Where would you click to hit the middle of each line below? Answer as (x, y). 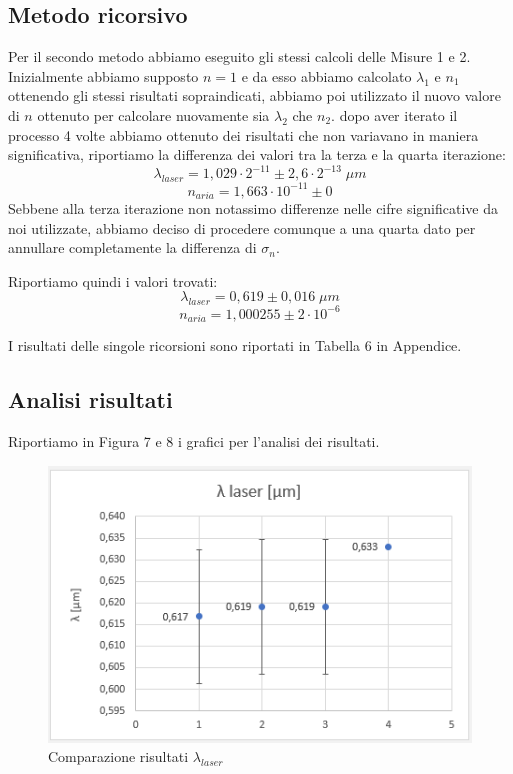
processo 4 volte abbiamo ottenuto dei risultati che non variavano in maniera (243, 134)
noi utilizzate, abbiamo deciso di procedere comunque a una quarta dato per (242, 227)
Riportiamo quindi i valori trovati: (113, 280)
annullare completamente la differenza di (132, 247)
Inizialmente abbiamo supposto (103, 75)
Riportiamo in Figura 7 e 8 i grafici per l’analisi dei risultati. (194, 440)
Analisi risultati (90, 399)
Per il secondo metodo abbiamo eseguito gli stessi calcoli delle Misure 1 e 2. (239, 56)
